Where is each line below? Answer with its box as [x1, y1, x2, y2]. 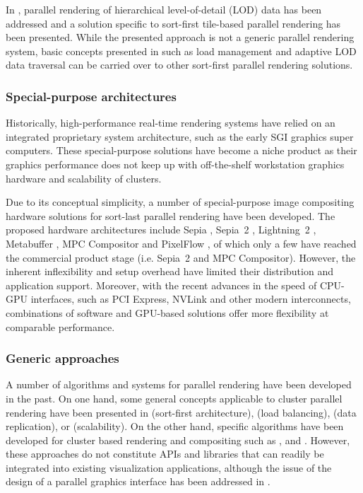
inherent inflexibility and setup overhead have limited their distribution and [6, 264, 333, 279]
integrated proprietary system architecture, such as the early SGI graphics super [6, 129, 354, 144]
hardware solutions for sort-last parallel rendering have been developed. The [6, 208, 335, 223]
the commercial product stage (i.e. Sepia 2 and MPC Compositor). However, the [6, 250, 356, 265]
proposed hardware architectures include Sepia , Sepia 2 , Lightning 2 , [6, 222, 316, 237]
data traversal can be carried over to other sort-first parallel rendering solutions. [6, 57, 353, 72]
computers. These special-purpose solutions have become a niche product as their [6, 143, 357, 158]
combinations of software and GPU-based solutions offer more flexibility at [6, 305, 329, 320]
